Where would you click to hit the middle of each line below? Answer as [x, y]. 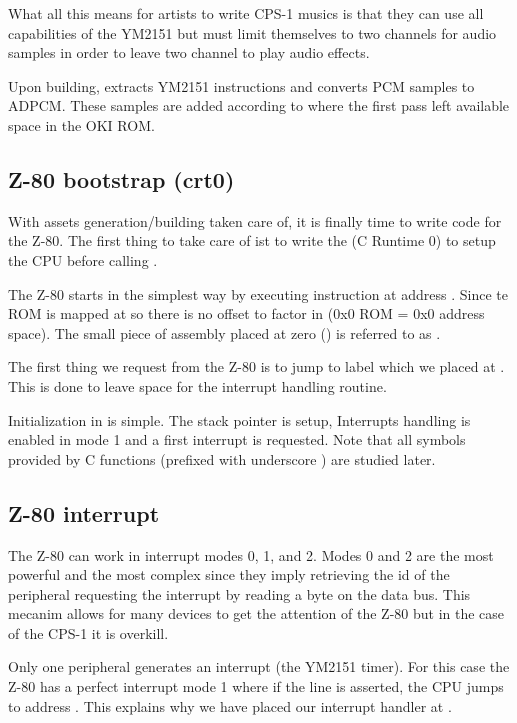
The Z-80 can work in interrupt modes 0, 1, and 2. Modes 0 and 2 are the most [251, 554]
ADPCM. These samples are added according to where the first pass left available [259, 105]
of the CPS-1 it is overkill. [88, 632]
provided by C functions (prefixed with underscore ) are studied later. [222, 458]
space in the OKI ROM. [81, 124]
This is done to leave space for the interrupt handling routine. [197, 385]
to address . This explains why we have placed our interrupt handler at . [230, 705]
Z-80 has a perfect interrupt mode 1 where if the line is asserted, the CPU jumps [256, 686]
